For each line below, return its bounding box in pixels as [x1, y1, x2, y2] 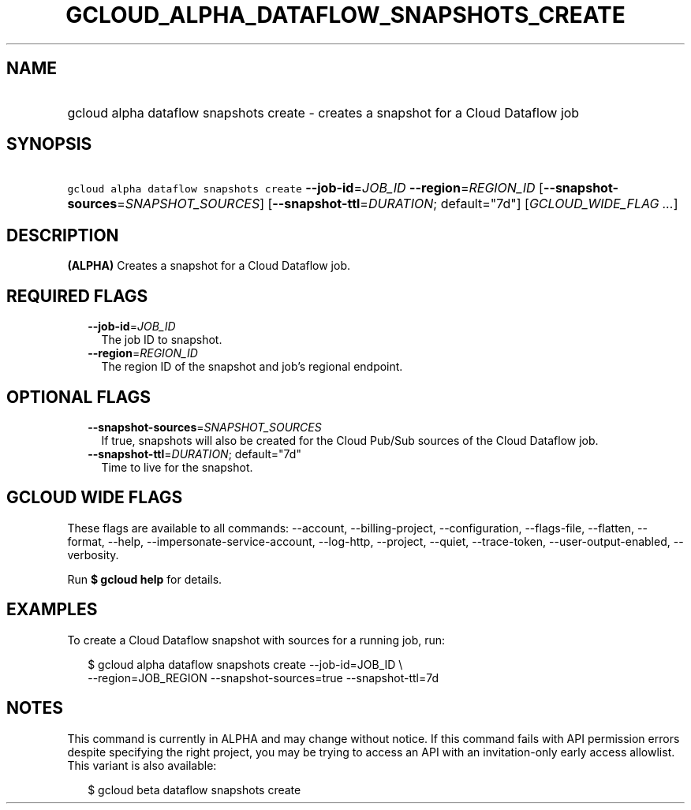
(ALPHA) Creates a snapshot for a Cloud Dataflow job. [67, 259, 351, 273]
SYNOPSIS [6, 134, 92, 155]
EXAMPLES [6, 599, 98, 620]
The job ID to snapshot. [101, 333, 222, 347]
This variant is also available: [67, 758, 217, 772]
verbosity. [67, 547, 119, 562]
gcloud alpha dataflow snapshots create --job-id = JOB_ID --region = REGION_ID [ [67, 180, 543, 196]
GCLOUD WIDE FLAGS [6, 487, 183, 508]
